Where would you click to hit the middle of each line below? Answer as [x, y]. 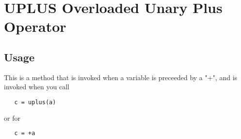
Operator [35, 26]
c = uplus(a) [35, 102]
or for [12, 118]
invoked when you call [37, 87]
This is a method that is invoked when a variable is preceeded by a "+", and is [121, 77]
